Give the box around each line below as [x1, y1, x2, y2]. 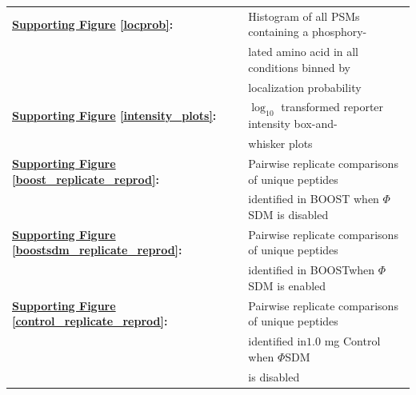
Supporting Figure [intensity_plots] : [12, 106, 217, 123]
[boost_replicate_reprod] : [12, 170, 159, 187]
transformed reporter [281, 98, 384, 115]
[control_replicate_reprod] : [12, 313, 168, 329]
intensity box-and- [248, 115, 338, 132]
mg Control [324, 333, 381, 349]
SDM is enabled [248, 277, 326, 293]
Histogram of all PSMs [248, 7, 360, 24]
